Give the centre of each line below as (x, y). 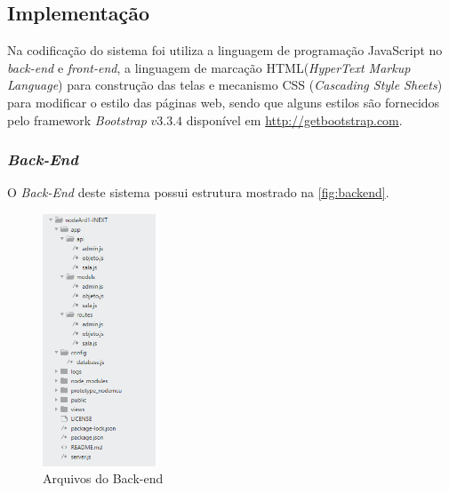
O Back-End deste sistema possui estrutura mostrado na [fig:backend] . (198, 192)
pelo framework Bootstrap (77, 119)
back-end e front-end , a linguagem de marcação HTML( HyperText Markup (209, 67)
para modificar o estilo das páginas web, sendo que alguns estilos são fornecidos (224, 102)
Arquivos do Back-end (103, 478)
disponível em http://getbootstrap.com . (294, 119)
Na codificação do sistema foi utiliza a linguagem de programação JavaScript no (225, 50)
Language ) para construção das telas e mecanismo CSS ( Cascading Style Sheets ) (225, 85)
